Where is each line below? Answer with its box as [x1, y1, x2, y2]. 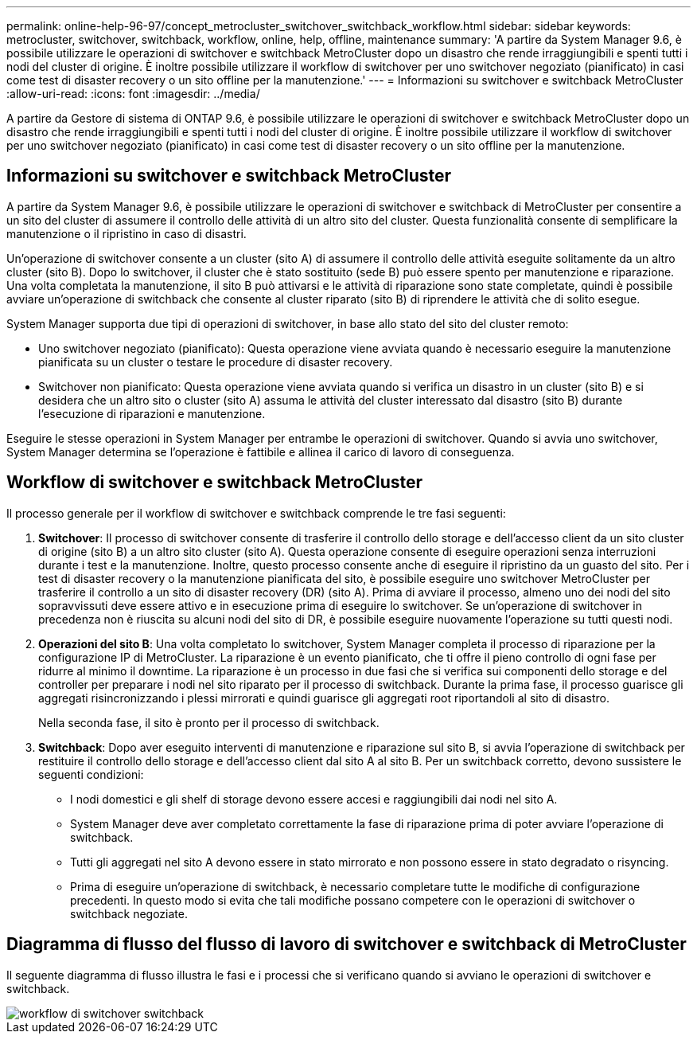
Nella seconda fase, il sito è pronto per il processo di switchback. [38, 715, 380, 729]
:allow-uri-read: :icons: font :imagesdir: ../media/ [6, 87, 260, 100]
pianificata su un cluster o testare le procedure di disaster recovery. [38, 354, 393, 369]
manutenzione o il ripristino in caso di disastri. [6, 226, 247, 240]
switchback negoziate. [70, 906, 188, 921]
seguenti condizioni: [38, 767, 144, 781]
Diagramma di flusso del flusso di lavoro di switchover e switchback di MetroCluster [6, 934, 687, 955]
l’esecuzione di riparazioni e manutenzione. [38, 406, 266, 420]
